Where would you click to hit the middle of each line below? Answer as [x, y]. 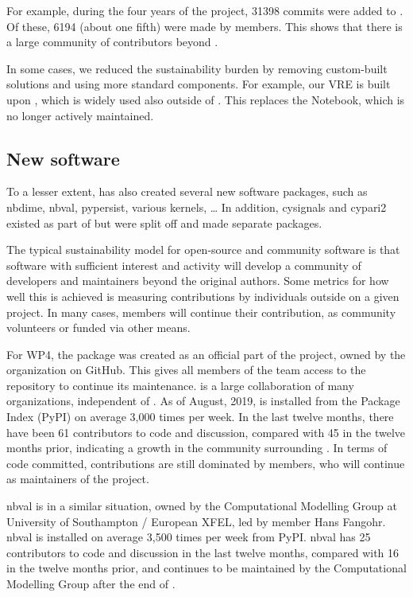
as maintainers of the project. [78, 479]
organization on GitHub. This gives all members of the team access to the [186, 370]
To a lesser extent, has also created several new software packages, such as [187, 191]
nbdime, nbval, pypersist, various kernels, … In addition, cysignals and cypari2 [197, 207]
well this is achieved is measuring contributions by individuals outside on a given [203, 296]
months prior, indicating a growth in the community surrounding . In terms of [197, 448]
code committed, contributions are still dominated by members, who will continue [206, 463]
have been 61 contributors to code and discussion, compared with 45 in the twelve [206, 432]
